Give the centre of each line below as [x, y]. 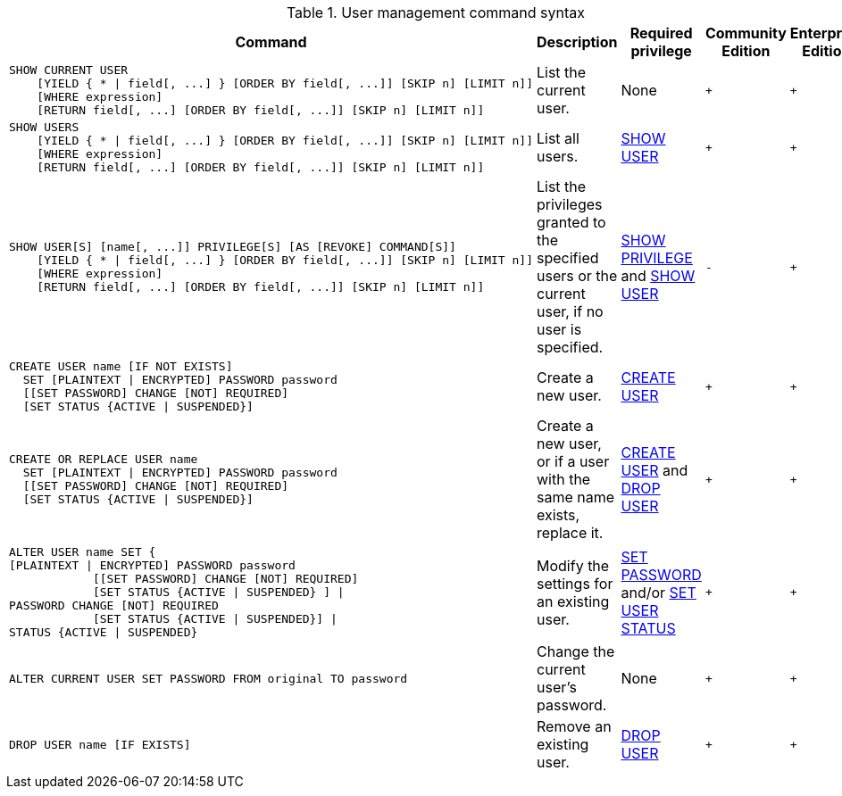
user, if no [570, 311]
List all [558, 138]
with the [564, 479]
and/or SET [659, 592]
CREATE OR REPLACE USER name [104, 459]
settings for [575, 583]
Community [746, 33]
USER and [654, 470]
